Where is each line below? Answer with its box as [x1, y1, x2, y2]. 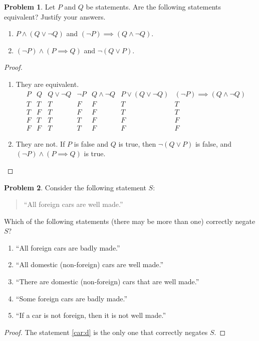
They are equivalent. [16, 78, 79, 89]
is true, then [118, 138, 156, 149]
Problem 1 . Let [4, 2, 56, 12]
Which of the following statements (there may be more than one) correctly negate [4, 215, 255, 226]
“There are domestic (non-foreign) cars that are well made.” [16, 276, 199, 287]
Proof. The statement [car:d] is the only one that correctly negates [4, 326, 208, 337]
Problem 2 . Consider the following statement [4, 182, 146, 192]
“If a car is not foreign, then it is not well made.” [16, 310, 166, 320]
